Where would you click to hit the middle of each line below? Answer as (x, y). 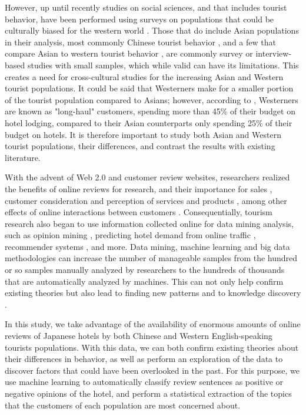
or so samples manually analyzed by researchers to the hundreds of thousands (145, 270)
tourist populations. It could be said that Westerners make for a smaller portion (149, 88)
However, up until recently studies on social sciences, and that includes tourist (146, 7)
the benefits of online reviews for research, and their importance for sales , (139, 188)
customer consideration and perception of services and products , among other (146, 200)
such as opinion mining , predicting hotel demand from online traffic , (130, 235)
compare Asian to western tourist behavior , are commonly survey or (129, 53)
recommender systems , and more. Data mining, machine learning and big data (147, 246)
